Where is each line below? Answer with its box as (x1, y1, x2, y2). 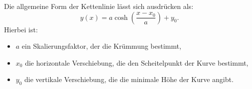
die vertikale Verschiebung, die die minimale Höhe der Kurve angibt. (24, 74, 234, 85)
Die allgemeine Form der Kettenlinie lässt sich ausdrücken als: (4, 1, 194, 11)
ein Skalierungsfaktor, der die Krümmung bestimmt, (21, 41, 181, 51)
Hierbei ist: (4, 24, 38, 34)
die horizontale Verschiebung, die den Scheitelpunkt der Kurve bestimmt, (25, 57, 249, 68)
